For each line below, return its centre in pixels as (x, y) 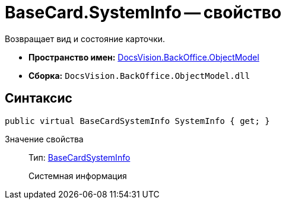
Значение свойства (44, 139)
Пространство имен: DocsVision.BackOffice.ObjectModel (144, 57)
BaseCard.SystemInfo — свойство (143, 12)
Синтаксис (39, 98)
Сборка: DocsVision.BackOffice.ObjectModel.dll (139, 75)
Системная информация (78, 176)
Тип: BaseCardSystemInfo (80, 157)
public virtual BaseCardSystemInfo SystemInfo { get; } (137, 121)
